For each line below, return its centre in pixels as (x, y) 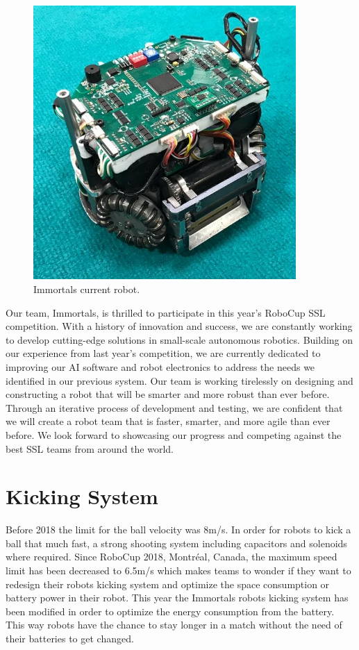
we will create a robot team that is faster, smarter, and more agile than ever (168, 421)
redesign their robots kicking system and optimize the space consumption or (168, 584)
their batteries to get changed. (70, 639)
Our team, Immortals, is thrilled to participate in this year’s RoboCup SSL (166, 312)
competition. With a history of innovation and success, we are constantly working (179, 326)
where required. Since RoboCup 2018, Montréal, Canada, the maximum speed (172, 557)
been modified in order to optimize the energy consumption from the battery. (170, 611)
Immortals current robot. (87, 289)
